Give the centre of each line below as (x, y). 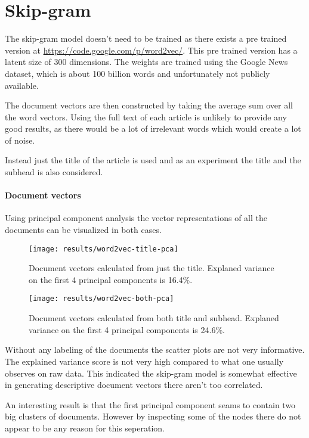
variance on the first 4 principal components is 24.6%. (127, 329)
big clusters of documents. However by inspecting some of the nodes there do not (153, 416)
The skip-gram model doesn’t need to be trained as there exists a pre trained (146, 38)
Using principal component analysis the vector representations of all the (136, 218)
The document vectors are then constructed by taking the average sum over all (149, 105)
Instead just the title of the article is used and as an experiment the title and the (153, 160)
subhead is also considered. (54, 172)
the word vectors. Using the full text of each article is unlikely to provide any (146, 117)
